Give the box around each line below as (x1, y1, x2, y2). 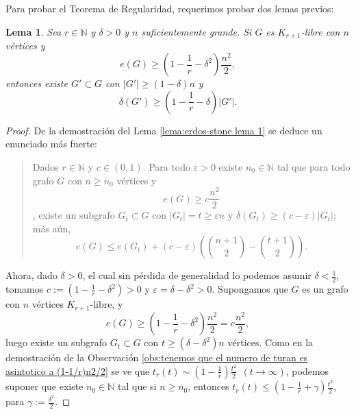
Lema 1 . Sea (5, 24, 62, 38)
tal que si (117, 379, 157, 393)
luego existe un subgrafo (5, 335, 107, 350)
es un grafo (302, 282, 348, 296)
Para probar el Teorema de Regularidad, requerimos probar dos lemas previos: (5, 1, 334, 15)
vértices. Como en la (227, 335, 314, 350)
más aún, (32, 221, 71, 235)
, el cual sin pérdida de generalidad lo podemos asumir (82, 268, 311, 282)
